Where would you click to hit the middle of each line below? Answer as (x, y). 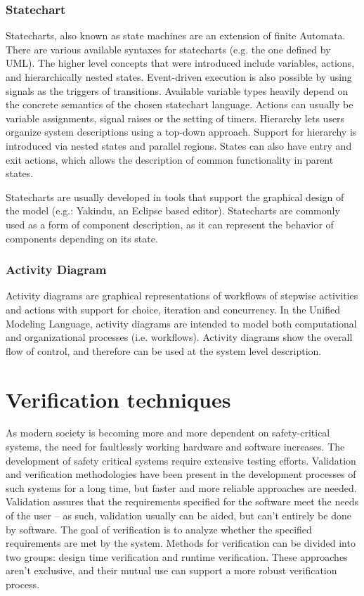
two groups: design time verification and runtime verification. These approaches (177, 556)
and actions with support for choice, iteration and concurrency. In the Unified (173, 309)
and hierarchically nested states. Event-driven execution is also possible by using (179, 77)
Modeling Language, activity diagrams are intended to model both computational (181, 323)
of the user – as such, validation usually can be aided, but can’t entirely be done (178, 515)
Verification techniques (118, 399)
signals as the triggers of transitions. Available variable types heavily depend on (177, 90)
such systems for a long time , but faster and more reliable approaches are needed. (181, 487)
